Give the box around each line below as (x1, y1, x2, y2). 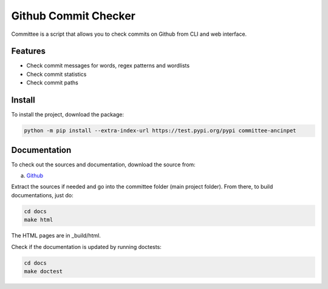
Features (11, 46, 46, 56)
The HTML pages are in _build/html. (11, 232, 101, 239)
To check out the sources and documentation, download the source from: (11, 161, 196, 168)
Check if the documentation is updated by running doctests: (11, 243, 162, 250)
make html (24, 216, 53, 223)
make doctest (24, 268, 63, 274)
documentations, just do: (11, 191, 74, 199)
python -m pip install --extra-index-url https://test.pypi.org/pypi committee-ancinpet (24, 127, 297, 134)
